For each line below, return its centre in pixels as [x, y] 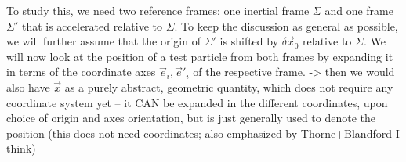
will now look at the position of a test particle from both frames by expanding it [200, 56]
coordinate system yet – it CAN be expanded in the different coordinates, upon [197, 102]
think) [21, 148]
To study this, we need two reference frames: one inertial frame [158, 10]
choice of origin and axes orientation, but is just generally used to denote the [191, 118]
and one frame [359, 10]
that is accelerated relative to [92, 25]
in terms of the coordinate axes [81, 72]
